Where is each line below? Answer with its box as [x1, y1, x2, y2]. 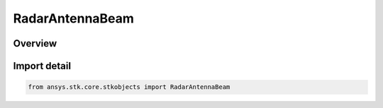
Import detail [13, 60, 71, 72]
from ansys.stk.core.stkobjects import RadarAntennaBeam [28, 83, 231, 91]
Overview [13, 37, 57, 49]
